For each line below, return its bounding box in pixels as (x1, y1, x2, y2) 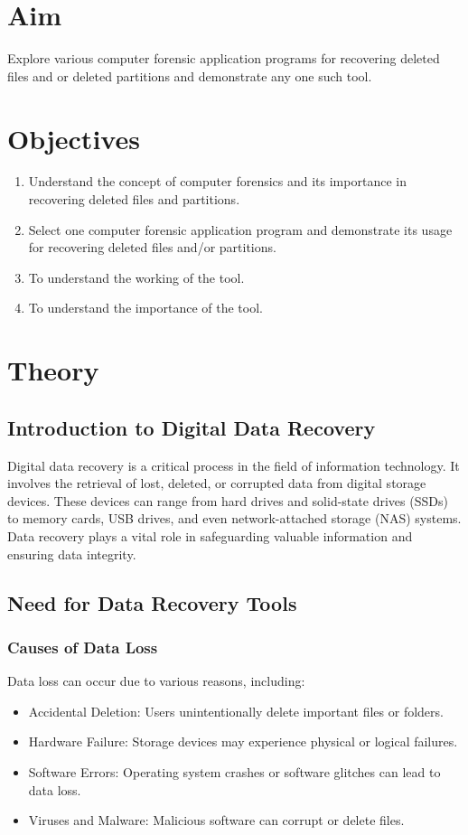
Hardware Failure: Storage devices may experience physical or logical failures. (28, 732, 458, 751)
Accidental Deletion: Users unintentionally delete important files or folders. (28, 701, 444, 720)
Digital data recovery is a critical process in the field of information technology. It (7, 455, 460, 474)
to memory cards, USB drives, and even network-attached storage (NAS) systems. (7, 509, 462, 528)
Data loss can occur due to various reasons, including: (7, 671, 305, 690)
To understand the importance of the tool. (28, 298, 263, 317)
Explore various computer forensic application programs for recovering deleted (7, 49, 440, 68)
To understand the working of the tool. (28, 267, 245, 286)
